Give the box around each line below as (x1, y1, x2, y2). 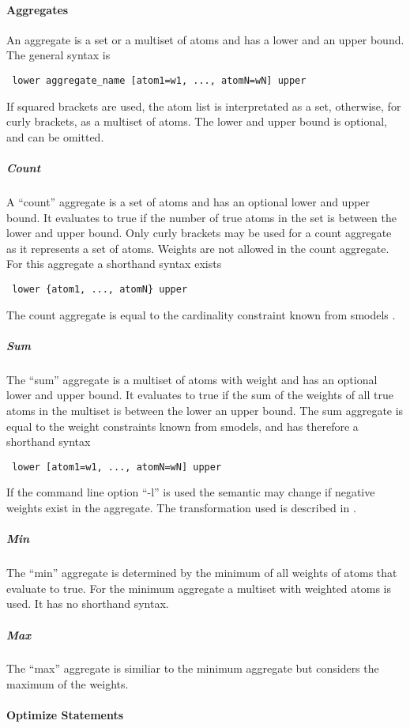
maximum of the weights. (6, 676, 129, 692)
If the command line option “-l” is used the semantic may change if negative (6, 484, 375, 500)
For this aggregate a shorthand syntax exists (6, 255, 222, 272)
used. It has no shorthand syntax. (6, 595, 169, 612)
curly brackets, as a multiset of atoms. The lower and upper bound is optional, (6, 113, 387, 130)
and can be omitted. (6, 128, 104, 145)
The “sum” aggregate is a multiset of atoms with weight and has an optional (6, 371, 378, 387)
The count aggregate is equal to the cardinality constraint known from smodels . (6, 306, 396, 323)
